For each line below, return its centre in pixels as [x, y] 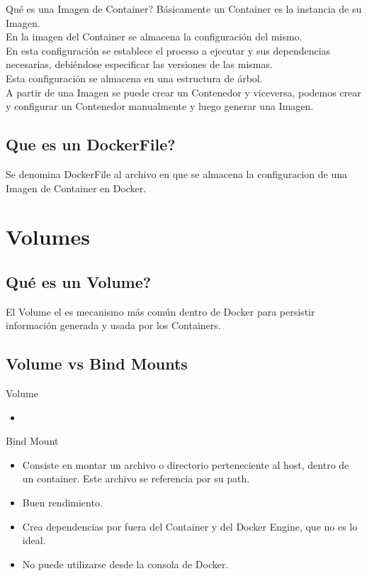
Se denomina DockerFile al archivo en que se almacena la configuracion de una [177, 173]
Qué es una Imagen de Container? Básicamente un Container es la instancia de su [184, 9]
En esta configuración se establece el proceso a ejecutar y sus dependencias [168, 50]
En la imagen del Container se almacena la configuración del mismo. [154, 37]
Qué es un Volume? [79, 281]
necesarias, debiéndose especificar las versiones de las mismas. [139, 64]
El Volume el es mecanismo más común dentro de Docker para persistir [160, 311]
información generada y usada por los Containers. [113, 325]
